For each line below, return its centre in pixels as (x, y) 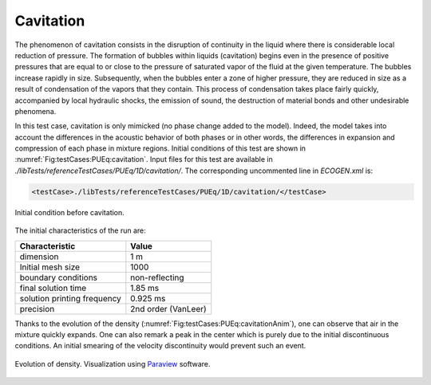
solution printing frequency (70, 298)
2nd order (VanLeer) (168, 308)
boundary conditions (59, 277)
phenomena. (36, 111)
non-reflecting (157, 277)
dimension (39, 257)
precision (37, 308)
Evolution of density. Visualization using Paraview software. (113, 363)
